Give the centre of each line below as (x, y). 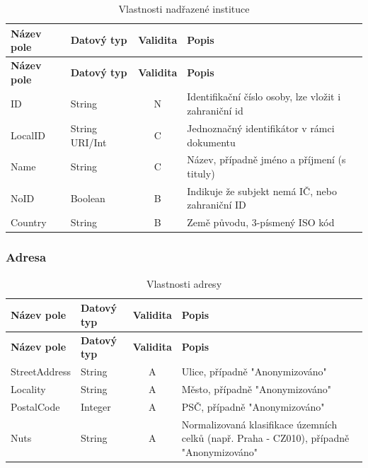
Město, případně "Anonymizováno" (257, 388)
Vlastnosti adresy (184, 283)
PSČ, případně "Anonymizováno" (253, 406)
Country (29, 222)
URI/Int (88, 142)
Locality (28, 388)
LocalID (28, 135)
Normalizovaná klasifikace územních (259, 424)
